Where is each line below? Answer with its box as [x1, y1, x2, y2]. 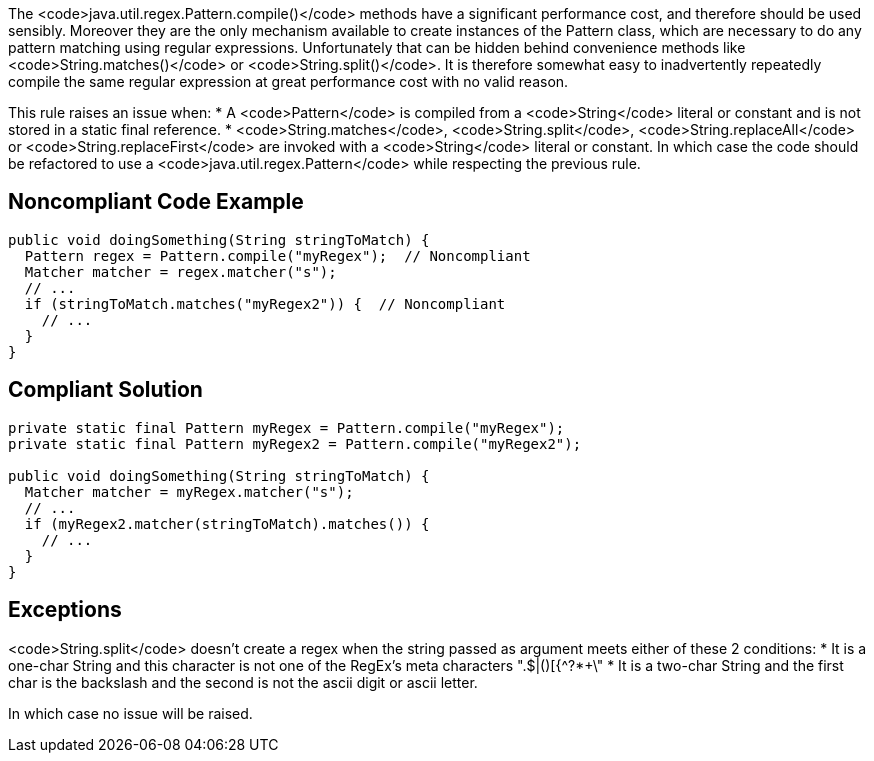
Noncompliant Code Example [8, 189, 304, 215]
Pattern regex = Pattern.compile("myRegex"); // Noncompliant [24, 247, 531, 264]
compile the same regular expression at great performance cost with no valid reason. [8, 73, 569, 90]
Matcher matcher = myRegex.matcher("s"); [24, 483, 354, 500]
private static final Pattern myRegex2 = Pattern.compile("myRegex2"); [8, 435, 582, 452]
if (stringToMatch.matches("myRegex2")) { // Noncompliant [24, 295, 506, 312]
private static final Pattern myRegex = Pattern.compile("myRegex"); [8, 419, 565, 436]
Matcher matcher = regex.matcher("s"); [24, 263, 337, 280]
